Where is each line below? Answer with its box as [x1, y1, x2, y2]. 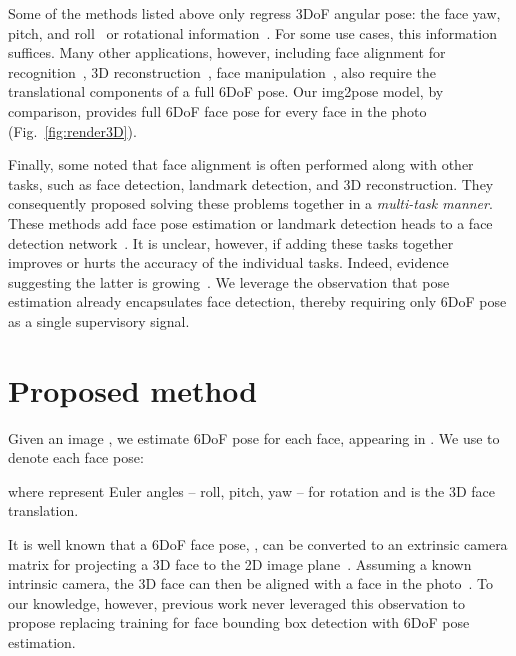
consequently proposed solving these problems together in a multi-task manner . [8, 193, 493, 214]
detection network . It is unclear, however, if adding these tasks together [8, 232, 454, 253]
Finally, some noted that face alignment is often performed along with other [8, 154, 474, 175]
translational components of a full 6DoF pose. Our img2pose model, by [8, 81, 444, 102]
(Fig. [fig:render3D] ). [8, 120, 137, 141]
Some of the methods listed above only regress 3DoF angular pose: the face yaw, [8, 3, 501, 23]
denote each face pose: [8, 447, 144, 468]
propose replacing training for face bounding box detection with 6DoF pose [8, 612, 470, 633]
